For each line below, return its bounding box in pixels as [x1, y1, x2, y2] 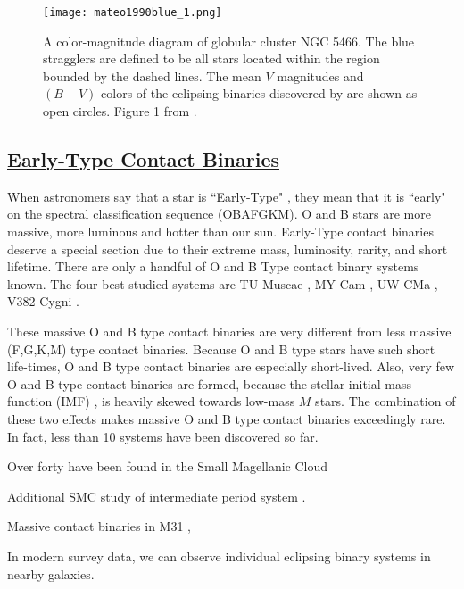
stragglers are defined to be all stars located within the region [43, 49, 380, 68]
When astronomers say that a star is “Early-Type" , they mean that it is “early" [7, 187, 446, 205]
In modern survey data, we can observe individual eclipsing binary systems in [7, 546, 431, 565]
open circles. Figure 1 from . [43, 102, 197, 120]
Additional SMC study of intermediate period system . [7, 486, 306, 505]
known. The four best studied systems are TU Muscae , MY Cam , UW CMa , [7, 274, 438, 293]
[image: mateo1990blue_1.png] [43, 6, 222, 19]
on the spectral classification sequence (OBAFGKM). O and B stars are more [7, 204, 431, 223]
